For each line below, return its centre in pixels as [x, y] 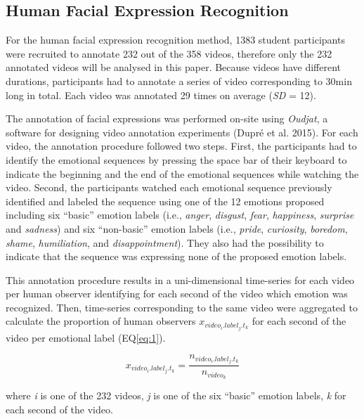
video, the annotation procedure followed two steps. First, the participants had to [181, 146]
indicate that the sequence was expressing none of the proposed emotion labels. [176, 256]
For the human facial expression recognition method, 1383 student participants [175, 40]
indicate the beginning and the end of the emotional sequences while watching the [182, 173]
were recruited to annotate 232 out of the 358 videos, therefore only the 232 [169, 53]
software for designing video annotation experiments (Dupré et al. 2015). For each [182, 132]
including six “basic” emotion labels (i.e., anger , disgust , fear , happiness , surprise [180, 215]
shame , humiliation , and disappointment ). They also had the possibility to [165, 242]
